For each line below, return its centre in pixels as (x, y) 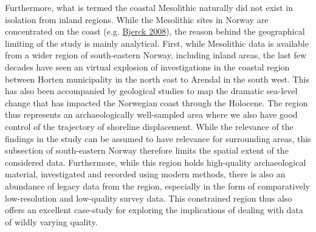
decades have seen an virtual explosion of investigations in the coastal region (147, 67)
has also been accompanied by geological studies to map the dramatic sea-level (151, 91)
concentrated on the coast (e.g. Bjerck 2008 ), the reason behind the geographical (155, 31)
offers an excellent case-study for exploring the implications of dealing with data (154, 210)
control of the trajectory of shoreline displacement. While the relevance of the (149, 126)
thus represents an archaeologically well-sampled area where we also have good (151, 114)
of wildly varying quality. (51, 221)
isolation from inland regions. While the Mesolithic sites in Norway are (137, 19)
